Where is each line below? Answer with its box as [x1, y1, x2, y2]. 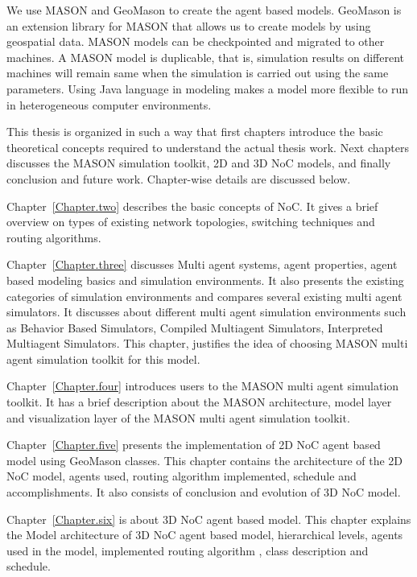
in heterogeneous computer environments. [6, 96, 212, 113]
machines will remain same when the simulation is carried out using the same [6, 64, 389, 81]
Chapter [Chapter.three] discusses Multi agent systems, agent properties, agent [6, 256, 398, 273]
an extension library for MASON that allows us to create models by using [6, 17, 371, 34]
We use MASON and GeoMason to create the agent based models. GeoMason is [6, 2, 402, 18]
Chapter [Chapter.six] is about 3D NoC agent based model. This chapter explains [6, 510, 411, 527]
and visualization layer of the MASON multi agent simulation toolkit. [6, 409, 350, 426]
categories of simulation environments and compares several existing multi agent [6, 287, 403, 304]
